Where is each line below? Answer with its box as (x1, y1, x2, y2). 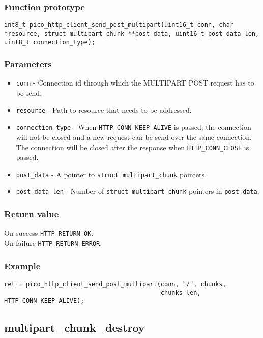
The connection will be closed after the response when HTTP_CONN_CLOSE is (16, 142, 249, 152)
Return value (4, 208, 59, 220)
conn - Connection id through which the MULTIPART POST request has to (16, 77, 254, 88)
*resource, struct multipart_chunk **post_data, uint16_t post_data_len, (4, 30, 259, 37)
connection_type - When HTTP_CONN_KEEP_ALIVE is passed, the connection (16, 122, 251, 132)
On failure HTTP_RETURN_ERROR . (4, 238, 102, 248)
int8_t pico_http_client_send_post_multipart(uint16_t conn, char (4, 21, 234, 29)
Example (4, 259, 41, 272)
